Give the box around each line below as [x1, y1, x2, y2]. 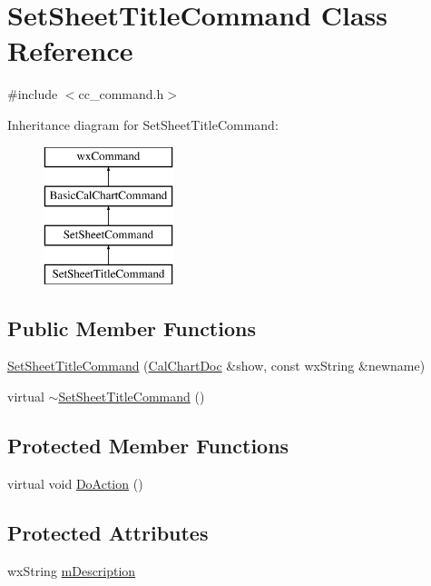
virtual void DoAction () [7, 473, 143, 492]
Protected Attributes [7, 518, 209, 546]
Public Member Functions [7, 313, 256, 342]
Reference [7, 32, 133, 69]
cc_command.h [78, 84, 164, 104]
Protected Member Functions [7, 432, 289, 460]
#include [7, 84, 58, 104]
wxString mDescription [7, 561, 136, 580]
